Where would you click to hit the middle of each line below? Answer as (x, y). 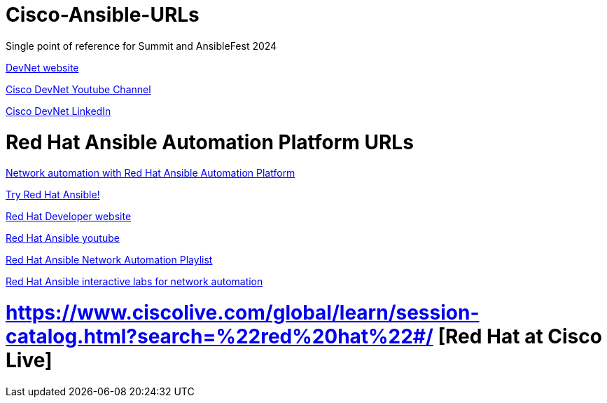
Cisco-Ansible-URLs (103, 15)
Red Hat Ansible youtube (63, 238)
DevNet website (42, 67)
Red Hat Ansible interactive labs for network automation (134, 282)
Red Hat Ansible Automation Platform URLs (210, 142)
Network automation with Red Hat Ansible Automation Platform (151, 173)
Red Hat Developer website (69, 217)
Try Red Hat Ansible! (53, 195)
